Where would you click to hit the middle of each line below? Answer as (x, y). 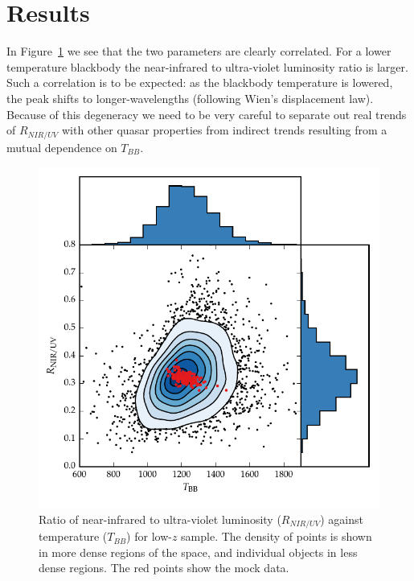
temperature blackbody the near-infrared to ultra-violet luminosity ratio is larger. (207, 66)
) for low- (149, 536)
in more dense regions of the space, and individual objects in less (198, 552)
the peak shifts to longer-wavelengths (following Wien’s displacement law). (190, 98)
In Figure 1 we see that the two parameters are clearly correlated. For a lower (199, 51)
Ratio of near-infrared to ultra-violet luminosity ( (160, 519)
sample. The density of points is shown (277, 536)
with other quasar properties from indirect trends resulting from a (224, 130)
